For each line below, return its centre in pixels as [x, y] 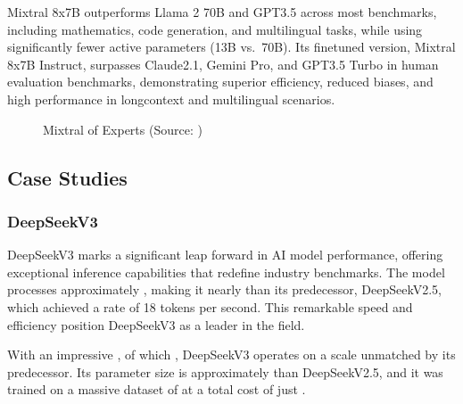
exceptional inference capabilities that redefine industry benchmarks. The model [226, 272]
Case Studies [67, 177]
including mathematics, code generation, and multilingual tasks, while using [215, 29]
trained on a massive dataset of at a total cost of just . [157, 389]
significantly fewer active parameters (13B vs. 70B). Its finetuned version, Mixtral [231, 47]
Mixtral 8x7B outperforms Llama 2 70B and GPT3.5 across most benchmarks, [222, 12]
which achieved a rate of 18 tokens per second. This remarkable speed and [210, 306]
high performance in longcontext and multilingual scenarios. [171, 99]
